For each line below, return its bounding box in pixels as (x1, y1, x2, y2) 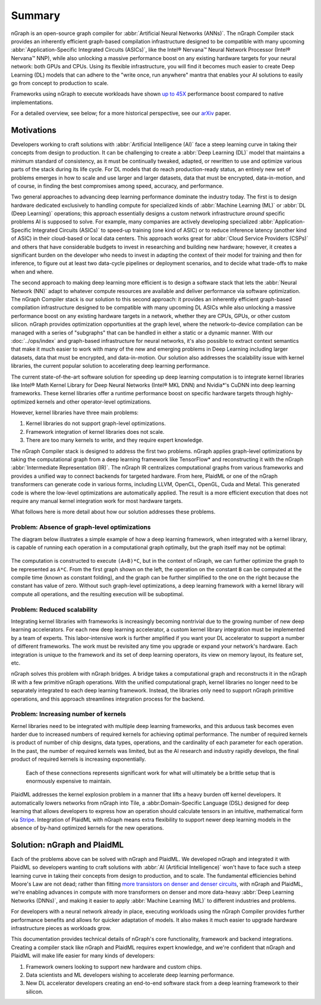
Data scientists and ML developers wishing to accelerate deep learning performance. (26, 971, 235, 978)
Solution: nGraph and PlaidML (11, 840, 124, 850)
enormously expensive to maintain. (26, 777, 112, 785)
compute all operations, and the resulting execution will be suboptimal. (11, 590, 184, 597)
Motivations (11, 125, 56, 135)
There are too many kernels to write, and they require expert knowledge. (26, 437, 204, 444)
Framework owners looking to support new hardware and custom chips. (26, 963, 202, 970)
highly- (276, 390, 294, 397)
